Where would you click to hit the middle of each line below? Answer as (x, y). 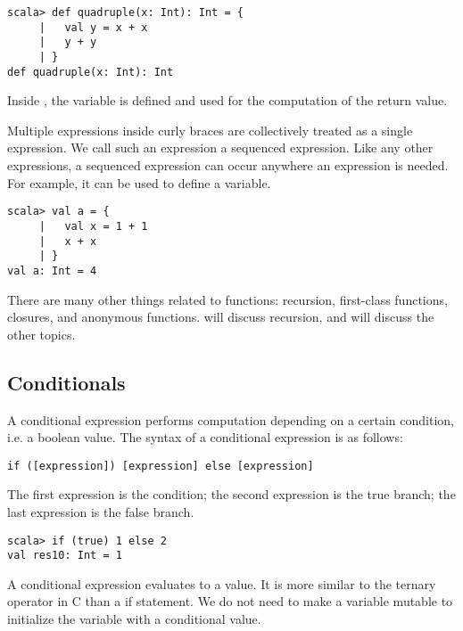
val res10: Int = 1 (65, 556)
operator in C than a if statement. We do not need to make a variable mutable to (230, 601)
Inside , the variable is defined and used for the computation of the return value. (227, 100)
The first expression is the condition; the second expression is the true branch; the (231, 494)
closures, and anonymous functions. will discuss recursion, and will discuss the (221, 317)
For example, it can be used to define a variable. (139, 182)
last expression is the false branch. (101, 511)
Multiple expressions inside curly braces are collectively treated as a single (210, 130)
